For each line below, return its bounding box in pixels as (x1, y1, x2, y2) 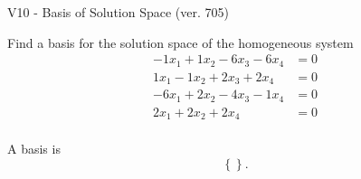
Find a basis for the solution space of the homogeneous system (7, 33, 354, 52)
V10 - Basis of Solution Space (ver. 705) (7, 3, 229, 21)
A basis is (7, 139, 61, 158)
